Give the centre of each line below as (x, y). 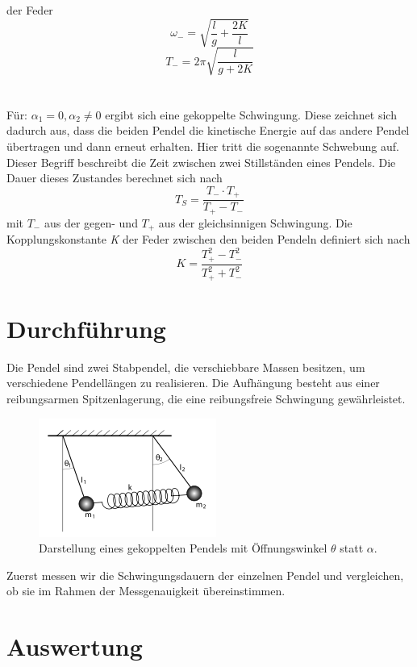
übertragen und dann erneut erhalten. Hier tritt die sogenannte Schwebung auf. (203, 146)
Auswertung (75, 646)
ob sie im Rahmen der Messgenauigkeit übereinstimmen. (146, 591)
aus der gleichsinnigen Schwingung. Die (255, 222)
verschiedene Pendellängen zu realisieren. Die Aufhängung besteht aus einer (193, 383)
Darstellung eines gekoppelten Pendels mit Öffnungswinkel (183, 548)
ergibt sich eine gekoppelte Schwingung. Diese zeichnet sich (251, 114)
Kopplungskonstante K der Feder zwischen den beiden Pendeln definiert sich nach (208, 239)
